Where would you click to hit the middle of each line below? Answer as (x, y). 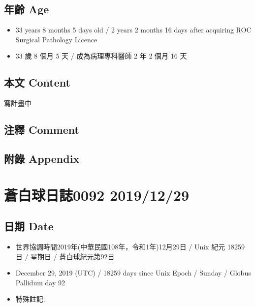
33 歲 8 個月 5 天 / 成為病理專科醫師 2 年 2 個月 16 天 (101, 56)
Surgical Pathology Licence (56, 39)
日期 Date (29, 226)
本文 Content (37, 82)
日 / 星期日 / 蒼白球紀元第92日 (65, 256)
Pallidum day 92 (40, 282)
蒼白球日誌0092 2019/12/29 (97, 195)
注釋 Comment (42, 130)
